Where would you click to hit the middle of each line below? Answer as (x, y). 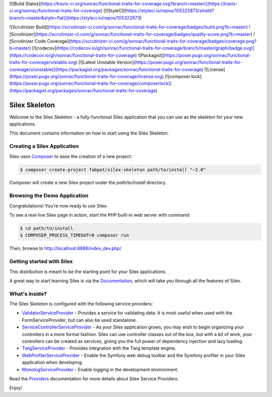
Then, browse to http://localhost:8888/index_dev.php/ (65, 248)
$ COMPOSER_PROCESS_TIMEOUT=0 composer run (75, 235)
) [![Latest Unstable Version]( (106, 62)
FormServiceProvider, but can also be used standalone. (79, 320)
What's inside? (28, 294)
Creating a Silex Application (44, 146)
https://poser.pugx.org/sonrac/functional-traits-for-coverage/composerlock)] (91, 84)
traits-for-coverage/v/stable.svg (43, 62)
